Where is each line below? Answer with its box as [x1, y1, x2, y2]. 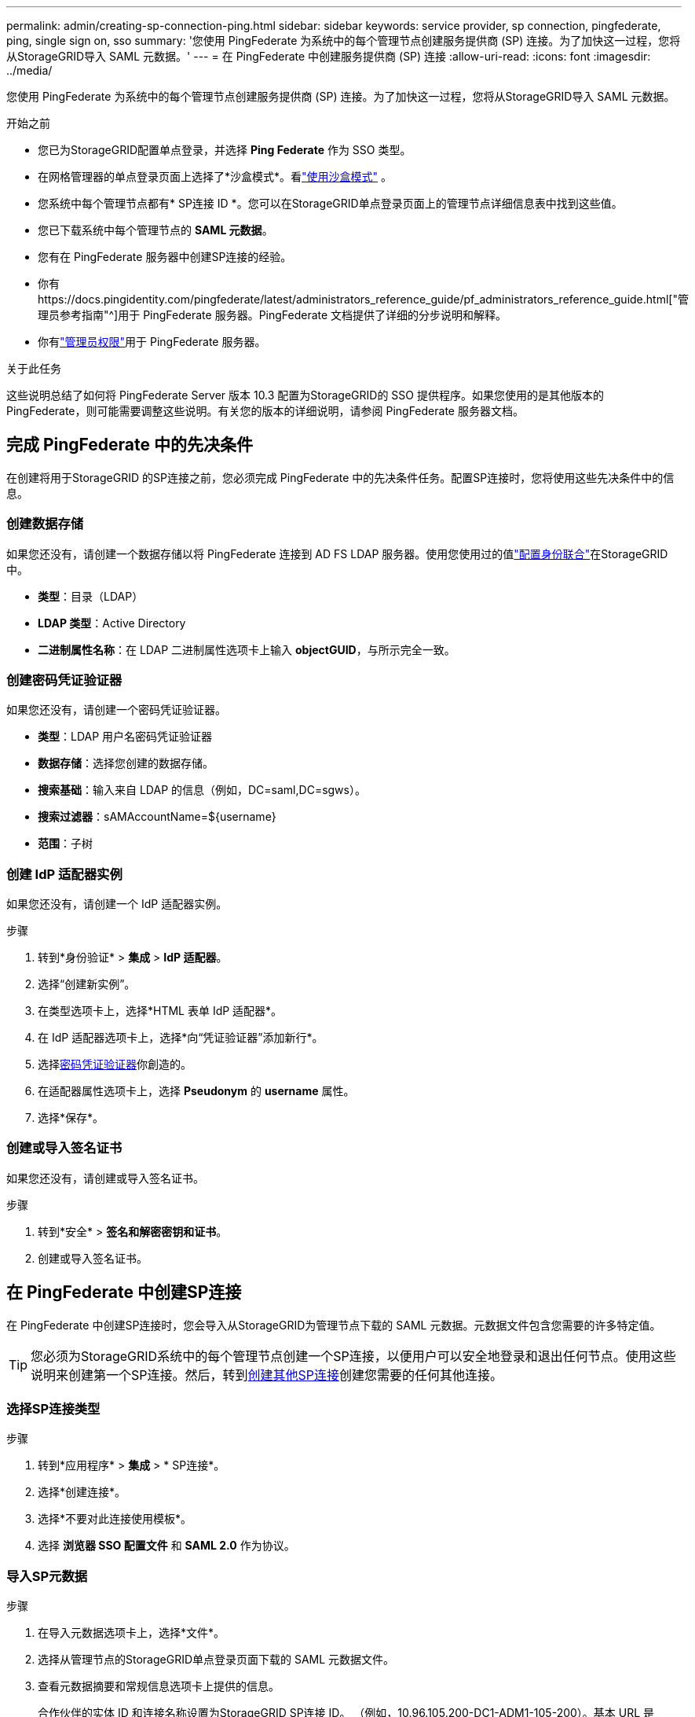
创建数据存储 [6, 516, 84, 532]
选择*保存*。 [38, 1111, 104, 1125]
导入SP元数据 [6, 1568, 88, 1584]
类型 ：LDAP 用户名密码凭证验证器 [38, 730, 213, 744]
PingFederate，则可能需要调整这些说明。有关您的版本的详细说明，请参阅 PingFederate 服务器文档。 [6, 404, 524, 417]
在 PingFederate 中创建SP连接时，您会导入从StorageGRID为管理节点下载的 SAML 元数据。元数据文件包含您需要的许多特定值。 [6, 1318, 661, 1332]
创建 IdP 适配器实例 [6, 866, 123, 882]
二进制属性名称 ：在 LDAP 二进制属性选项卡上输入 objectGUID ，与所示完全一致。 [38, 642, 455, 656]
